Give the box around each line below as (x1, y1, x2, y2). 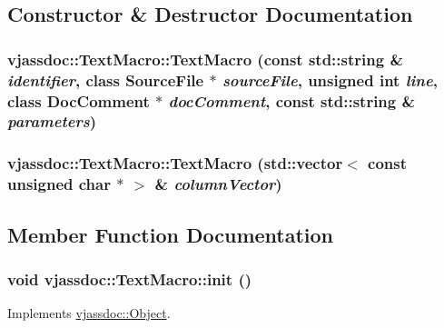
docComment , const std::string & (168, 89, 416, 112)
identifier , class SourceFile (7, 68, 204, 91)
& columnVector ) (154, 173, 282, 195)
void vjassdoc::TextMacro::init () (7, 267, 252, 290)
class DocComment (7, 89, 150, 112)
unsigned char (7, 173, 111, 195)
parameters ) (7, 110, 96, 133)
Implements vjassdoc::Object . (7, 303, 171, 323)
